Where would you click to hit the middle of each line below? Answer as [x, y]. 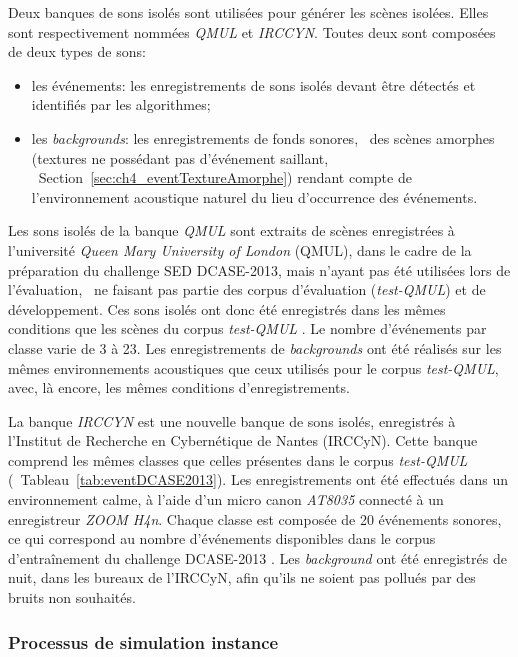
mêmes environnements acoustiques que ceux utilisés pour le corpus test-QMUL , [253, 367]
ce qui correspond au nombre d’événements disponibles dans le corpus [222, 538]
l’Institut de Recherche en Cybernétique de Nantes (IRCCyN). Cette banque [243, 440]
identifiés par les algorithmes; [121, 104]
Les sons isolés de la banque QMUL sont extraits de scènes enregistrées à [231, 230]
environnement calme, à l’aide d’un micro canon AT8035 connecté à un [226, 499]
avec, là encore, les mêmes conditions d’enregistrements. [179, 387]
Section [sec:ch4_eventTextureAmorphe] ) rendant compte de [225, 177]
